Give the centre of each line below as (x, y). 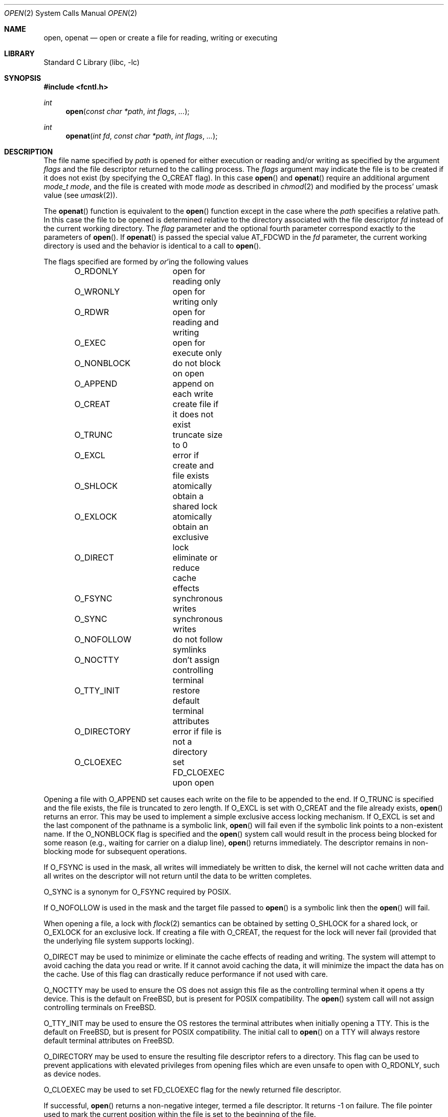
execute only (197, 353)
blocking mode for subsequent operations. (115, 851)
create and (193, 465)
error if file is (197, 731)
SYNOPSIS (23, 78)
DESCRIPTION (29, 152)
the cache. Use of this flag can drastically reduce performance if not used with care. (186, 974)
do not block (197, 363)
